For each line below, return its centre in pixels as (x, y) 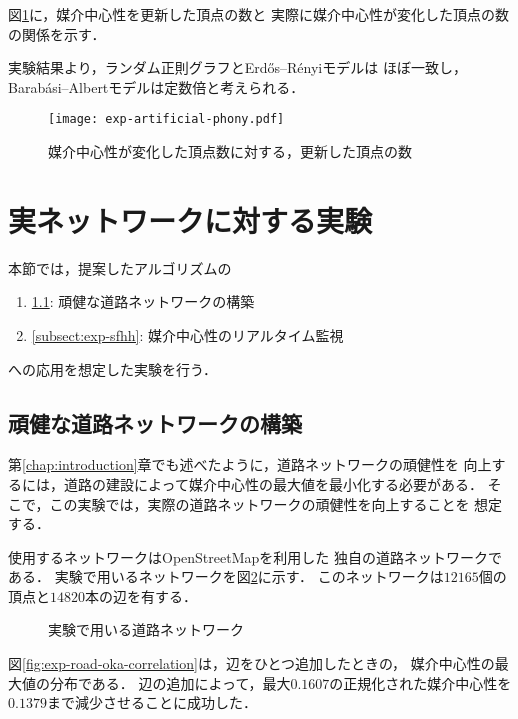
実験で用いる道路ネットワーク (146, 629)
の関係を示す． (57, 33)
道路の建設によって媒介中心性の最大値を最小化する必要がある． (273, 483)
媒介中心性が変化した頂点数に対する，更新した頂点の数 (230, 151)
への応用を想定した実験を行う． (112, 368)
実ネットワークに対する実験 (190, 219)
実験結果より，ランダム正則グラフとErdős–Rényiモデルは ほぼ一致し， (237, 67)
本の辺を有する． (141, 595)
